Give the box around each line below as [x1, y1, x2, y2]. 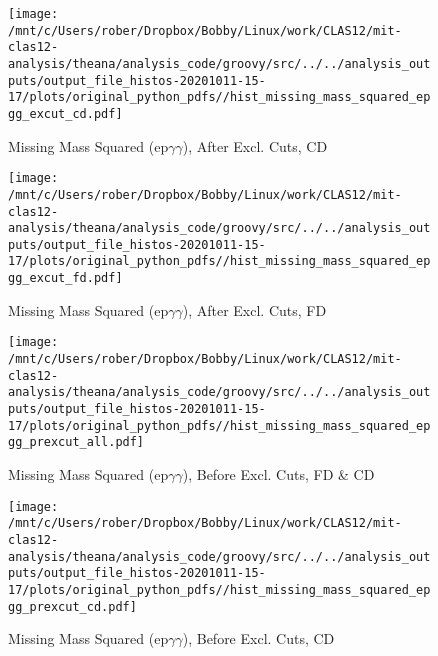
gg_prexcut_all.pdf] [8, 435, 145, 450]
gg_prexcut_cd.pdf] [8, 599, 137, 614]
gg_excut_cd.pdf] [8, 106, 123, 121]
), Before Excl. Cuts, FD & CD [182, 463, 375, 484]
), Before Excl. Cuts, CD [182, 628, 335, 649]
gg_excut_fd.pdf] [8, 271, 123, 286]
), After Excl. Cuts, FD [182, 299, 327, 320]
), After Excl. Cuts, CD [182, 135, 328, 156]
